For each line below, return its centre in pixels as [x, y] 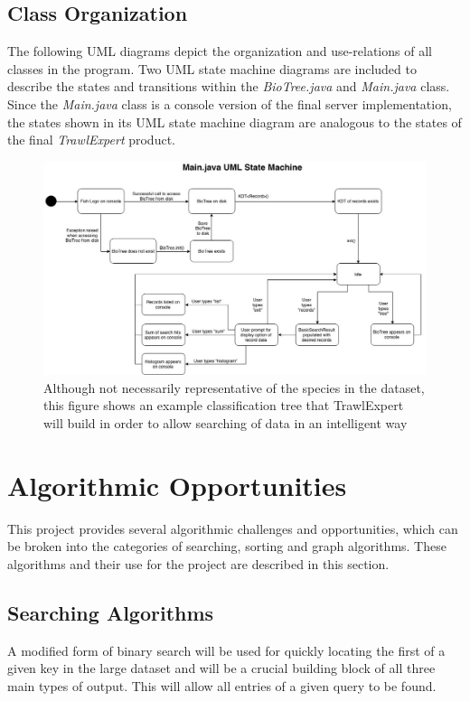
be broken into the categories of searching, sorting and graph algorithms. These [227, 546]
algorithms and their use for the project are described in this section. [198, 563]
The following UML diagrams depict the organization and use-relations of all [220, 51]
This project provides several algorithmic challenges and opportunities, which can [233, 528]
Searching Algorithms [111, 612]
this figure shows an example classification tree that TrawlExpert [224, 405]
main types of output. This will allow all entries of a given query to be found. [222, 685]
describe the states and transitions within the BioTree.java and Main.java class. [229, 86]
